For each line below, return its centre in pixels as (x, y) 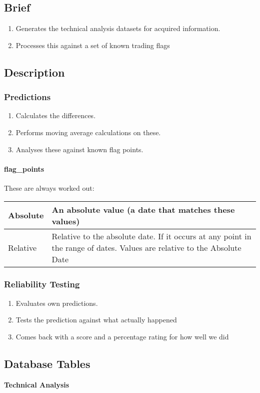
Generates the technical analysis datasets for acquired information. (118, 28)
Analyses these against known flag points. (79, 149)
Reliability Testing (42, 284)
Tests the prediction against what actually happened (96, 320)
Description (34, 72)
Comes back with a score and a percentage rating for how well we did (122, 336)
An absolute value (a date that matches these (143, 209)
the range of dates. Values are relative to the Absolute (146, 247)
